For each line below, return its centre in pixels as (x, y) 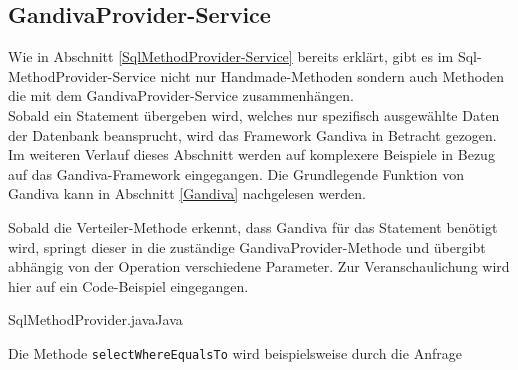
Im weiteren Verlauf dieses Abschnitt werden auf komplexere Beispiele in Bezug (251, 154)
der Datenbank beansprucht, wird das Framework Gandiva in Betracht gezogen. (252, 134)
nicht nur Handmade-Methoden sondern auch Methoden (332, 75)
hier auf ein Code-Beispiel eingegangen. (128, 285)
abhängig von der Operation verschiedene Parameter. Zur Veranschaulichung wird (259, 266)
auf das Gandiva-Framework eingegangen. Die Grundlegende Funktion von (236, 173)
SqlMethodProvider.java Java (95, 319)
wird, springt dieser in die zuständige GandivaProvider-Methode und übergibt (247, 246)
